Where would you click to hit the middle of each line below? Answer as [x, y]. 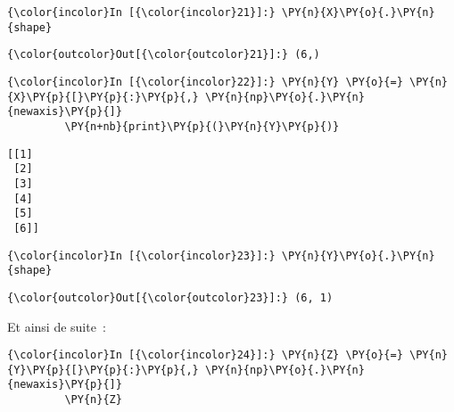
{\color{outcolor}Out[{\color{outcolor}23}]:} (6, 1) [170, 297]
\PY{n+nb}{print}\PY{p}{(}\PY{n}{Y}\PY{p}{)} [202, 126]
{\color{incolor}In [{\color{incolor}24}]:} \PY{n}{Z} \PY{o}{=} [205, 355]
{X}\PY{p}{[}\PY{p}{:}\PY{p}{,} [103, 97]
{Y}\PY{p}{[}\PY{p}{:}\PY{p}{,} [103, 370]
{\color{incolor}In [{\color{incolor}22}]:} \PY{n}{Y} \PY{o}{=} [205, 82]
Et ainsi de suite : [57, 326]
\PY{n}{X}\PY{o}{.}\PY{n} [358, 12]
